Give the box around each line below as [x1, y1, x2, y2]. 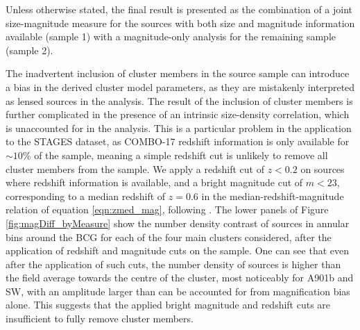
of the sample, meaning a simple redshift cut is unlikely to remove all [34, 147, 328, 162]
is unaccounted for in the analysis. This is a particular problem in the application [6, 120, 352, 135]
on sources [300, 161, 345, 176]
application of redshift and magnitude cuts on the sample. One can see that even [6, 243, 350, 258]
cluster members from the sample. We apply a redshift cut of [6, 161, 265, 176]
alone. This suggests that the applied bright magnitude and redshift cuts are [6, 297, 331, 312]
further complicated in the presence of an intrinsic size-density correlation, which [6, 107, 350, 122]
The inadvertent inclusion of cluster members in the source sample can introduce [6, 66, 350, 81]
